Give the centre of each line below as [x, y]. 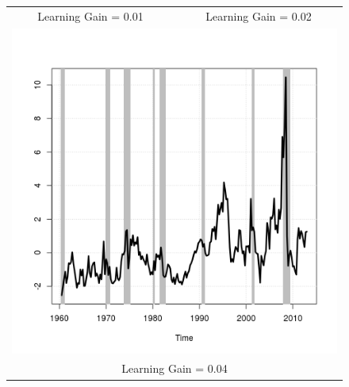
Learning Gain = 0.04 [174, 368]
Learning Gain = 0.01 [90, 15]
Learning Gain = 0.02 [259, 15]
